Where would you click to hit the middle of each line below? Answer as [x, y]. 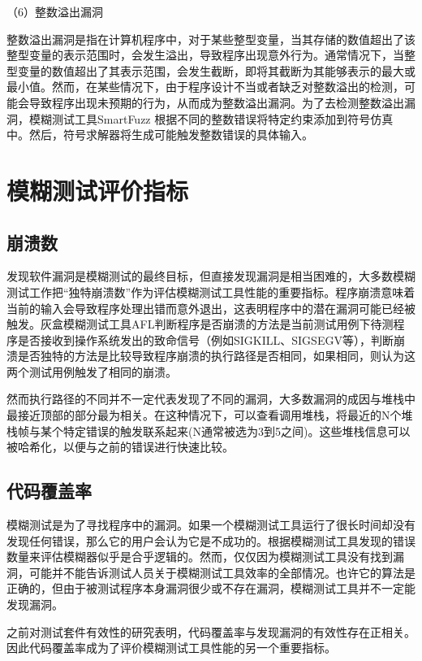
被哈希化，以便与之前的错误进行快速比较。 [120, 447]
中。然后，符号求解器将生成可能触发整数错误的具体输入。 [160, 135]
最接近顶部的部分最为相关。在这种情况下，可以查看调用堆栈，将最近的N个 [204, 415]
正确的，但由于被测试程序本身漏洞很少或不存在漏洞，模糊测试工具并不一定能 [211, 588]
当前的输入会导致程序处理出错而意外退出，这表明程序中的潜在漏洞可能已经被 [211, 308]
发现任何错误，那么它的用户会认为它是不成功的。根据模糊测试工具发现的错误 [211, 540]
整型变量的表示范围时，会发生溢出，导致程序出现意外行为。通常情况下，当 [205, 55]
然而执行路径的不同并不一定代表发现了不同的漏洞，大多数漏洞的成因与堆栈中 [211, 399]
